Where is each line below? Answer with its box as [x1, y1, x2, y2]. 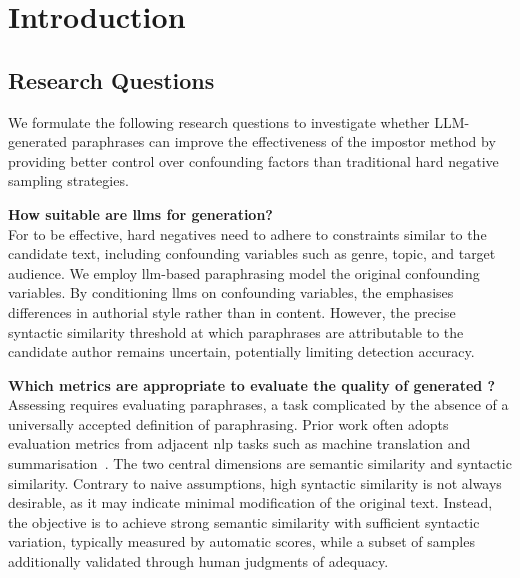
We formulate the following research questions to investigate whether [8, 111, 430, 132]
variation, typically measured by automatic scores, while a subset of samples [8, 531, 475, 552]
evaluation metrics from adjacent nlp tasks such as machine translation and [8, 433, 471, 454]
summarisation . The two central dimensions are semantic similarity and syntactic [8, 453, 512, 474]
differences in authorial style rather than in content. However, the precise [8, 301, 456, 322]
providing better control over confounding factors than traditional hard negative [8, 150, 499, 171]
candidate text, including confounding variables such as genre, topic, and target [8, 243, 496, 264]
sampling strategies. [8, 170, 129, 191]
